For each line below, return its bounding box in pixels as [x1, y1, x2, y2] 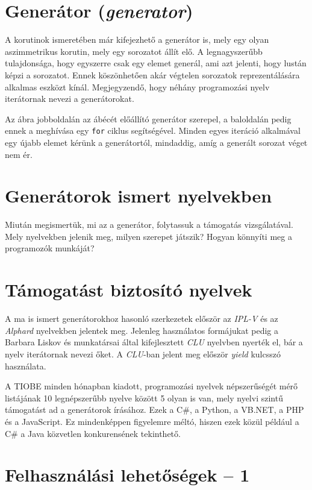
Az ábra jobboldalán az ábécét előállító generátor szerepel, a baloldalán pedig [5, 112, 292, 125]
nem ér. [5, 148, 33, 160]
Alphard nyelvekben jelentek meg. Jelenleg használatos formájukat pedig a [5, 324, 279, 336]
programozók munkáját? [5, 242, 95, 254]
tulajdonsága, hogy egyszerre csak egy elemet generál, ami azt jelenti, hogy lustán [5, 57, 307, 69]
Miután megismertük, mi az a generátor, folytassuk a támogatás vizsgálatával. [5, 218, 293, 231]
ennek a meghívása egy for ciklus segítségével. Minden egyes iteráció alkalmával [5, 124, 301, 137]
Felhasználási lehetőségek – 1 [5, 462, 250, 487]
